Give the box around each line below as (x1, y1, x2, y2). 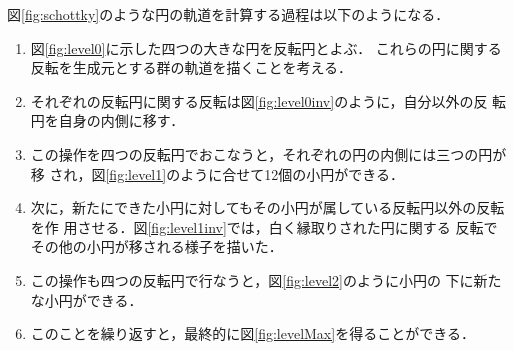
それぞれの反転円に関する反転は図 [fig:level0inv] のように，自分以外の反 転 (30, 90, 507, 111)
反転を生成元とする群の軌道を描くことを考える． (30, 57, 352, 78)
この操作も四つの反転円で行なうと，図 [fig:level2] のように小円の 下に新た (30, 269, 502, 290)
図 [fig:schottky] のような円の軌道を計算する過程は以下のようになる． (7, 4, 450, 24)
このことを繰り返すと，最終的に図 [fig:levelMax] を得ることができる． (30, 323, 475, 344)
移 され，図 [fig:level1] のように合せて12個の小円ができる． (30, 163, 404, 184)
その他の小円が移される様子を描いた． (30, 236, 283, 257)
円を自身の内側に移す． (30, 110, 185, 131)
